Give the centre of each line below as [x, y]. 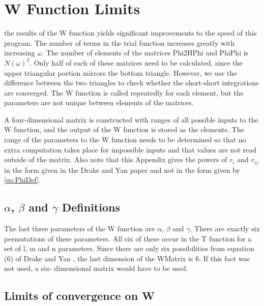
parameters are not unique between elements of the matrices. [99, 102]
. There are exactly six [225, 228]
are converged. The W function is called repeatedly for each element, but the [124, 92]
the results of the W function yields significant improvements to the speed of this [130, 33]
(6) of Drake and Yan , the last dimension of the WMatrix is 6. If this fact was [127, 258]
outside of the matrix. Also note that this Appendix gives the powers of [116, 159]
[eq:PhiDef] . [22, 180]
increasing [20, 53]
